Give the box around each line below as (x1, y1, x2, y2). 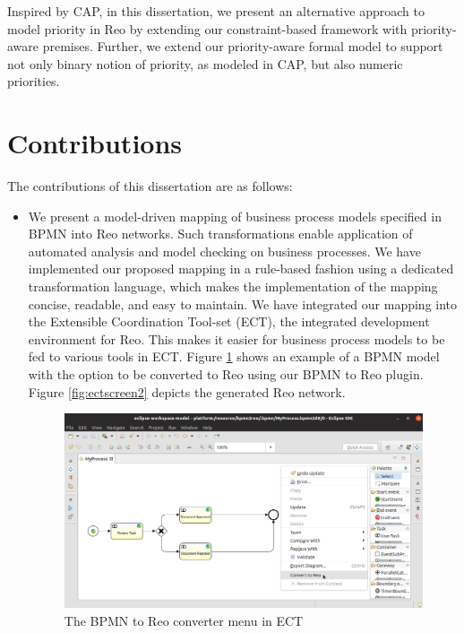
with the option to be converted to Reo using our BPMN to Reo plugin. (28, 365, 424, 384)
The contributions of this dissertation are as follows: (7, 177, 293, 195)
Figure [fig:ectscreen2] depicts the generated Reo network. (28, 382, 346, 401)
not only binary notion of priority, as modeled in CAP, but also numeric (7, 54, 403, 73)
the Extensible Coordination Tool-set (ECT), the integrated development (28, 312, 430, 331)
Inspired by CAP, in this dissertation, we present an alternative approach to (7, 2, 425, 20)
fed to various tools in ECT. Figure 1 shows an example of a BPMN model (28, 347, 440, 366)
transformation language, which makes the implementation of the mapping (28, 277, 438, 296)
